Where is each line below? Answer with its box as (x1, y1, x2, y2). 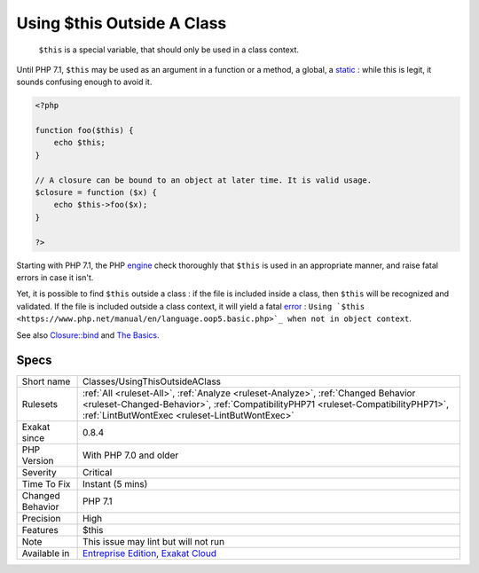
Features (21, 524, 59, 537)
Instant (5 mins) (82, 478, 148, 491)
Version (21, 455, 54, 467)
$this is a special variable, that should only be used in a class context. (38, 44, 299, 55)
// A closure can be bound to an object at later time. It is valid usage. (35, 175, 373, 185)
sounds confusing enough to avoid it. (16, 76, 153, 88)
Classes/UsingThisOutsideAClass (82, 375, 222, 388)
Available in (21, 547, 70, 560)
